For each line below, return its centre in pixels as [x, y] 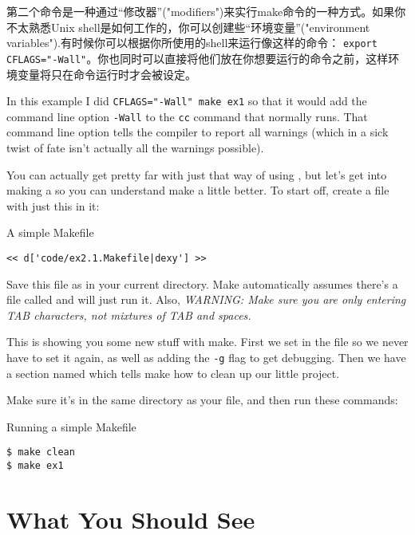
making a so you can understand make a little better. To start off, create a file [198, 190]
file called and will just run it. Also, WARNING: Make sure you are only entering [206, 299]
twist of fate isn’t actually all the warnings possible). [135, 148]
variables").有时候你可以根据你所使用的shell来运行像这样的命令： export [192, 43]
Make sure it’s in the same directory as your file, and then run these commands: [202, 400]
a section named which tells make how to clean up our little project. [173, 373]
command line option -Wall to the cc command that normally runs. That [187, 116]
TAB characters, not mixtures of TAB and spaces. [129, 315]
